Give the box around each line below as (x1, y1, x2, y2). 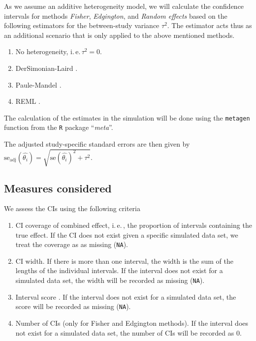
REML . (15, 96, 40, 106)
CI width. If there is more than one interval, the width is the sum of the (15, 255, 233, 266)
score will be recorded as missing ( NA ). (15, 301, 131, 311)
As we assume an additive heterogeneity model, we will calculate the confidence (4, 1, 244, 11)
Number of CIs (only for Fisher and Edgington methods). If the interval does (15, 317, 249, 328)
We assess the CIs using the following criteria (4, 203, 141, 214)
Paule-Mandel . (15, 79, 62, 90)
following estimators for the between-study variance (4, 20, 160, 31)
